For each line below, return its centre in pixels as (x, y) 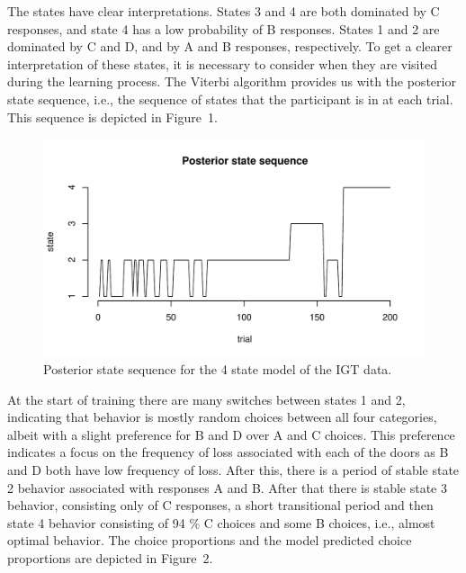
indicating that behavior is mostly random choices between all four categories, (222, 417)
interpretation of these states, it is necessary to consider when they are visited (222, 63)
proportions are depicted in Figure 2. (110, 557)
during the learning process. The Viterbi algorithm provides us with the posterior (232, 81)
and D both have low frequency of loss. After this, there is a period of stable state (233, 469)
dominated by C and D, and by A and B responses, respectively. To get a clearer (230, 46)
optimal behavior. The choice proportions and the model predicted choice (210, 540)
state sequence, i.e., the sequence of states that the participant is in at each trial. (230, 98)
